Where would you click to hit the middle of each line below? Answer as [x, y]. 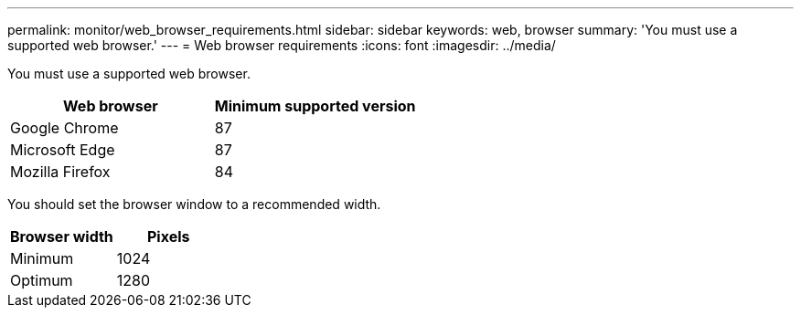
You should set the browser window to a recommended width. [194, 204]
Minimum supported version [315, 106]
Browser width [62, 236]
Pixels [168, 236]
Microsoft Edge [63, 150]
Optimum [42, 280]
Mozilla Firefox [60, 172]
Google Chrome [64, 128]
